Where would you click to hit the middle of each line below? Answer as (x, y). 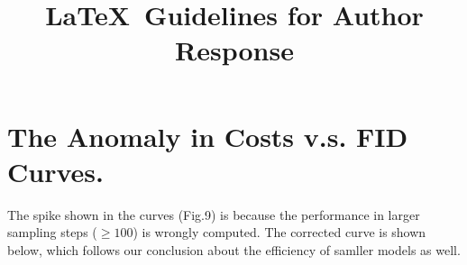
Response (234, 50)
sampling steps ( (52, 232)
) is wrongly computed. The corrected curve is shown (279, 232)
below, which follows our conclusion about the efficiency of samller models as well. (234, 249)
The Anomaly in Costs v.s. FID (208, 136)
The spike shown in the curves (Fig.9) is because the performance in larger (214, 214)
